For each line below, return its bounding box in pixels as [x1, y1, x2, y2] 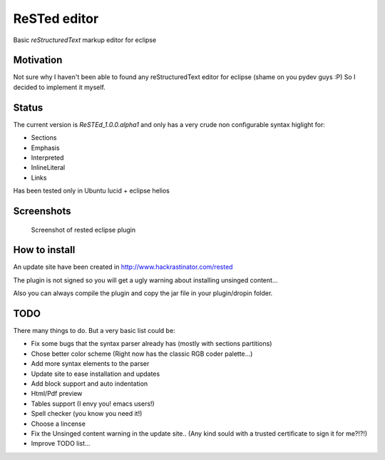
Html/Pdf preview [31, 389, 83, 398]
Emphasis [31, 143, 60, 152]
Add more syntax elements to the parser [31, 359, 150, 368]
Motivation [13, 54, 63, 66]
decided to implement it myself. [13, 83, 106, 91]
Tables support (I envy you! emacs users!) [31, 399, 155, 408]
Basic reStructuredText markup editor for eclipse [13, 36, 157, 44]
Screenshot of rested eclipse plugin [31, 225, 135, 234]
